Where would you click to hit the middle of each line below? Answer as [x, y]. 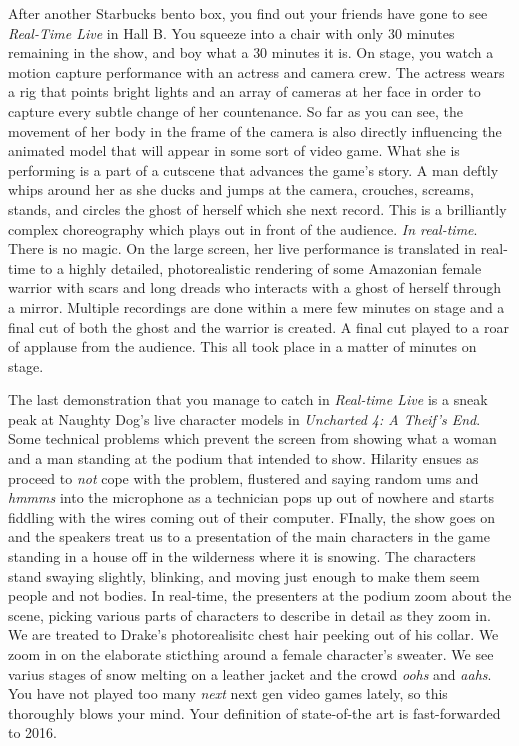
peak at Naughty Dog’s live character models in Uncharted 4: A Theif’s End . [244, 418]
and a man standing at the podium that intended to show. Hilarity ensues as [243, 458]
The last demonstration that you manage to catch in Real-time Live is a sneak [248, 399]
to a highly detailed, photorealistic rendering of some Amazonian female [260, 267]
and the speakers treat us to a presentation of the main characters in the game [249, 536]
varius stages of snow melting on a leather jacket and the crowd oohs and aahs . [250, 673]
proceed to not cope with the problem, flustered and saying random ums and [243, 477]
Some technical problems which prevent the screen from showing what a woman [252, 438]
